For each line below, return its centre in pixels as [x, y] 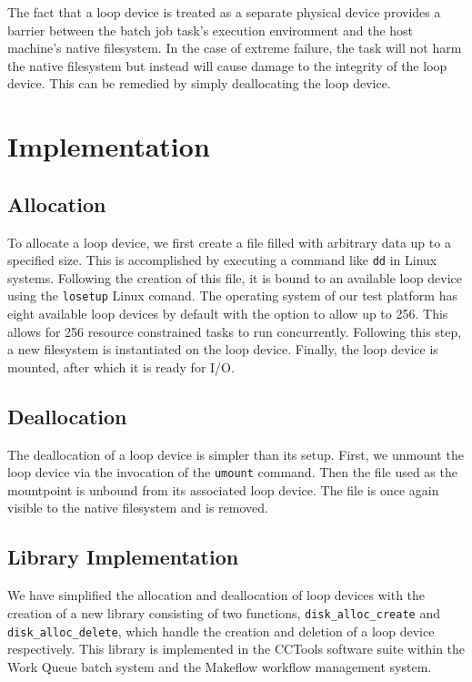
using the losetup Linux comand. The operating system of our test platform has [232, 295]
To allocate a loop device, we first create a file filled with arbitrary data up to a [229, 242]
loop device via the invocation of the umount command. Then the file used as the [232, 472]
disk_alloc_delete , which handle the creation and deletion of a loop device [221, 631]
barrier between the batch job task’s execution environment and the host [211, 30]
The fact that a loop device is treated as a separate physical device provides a [224, 12]
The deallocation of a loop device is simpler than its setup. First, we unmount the [236, 454]
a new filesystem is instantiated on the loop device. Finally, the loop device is [223, 349]
